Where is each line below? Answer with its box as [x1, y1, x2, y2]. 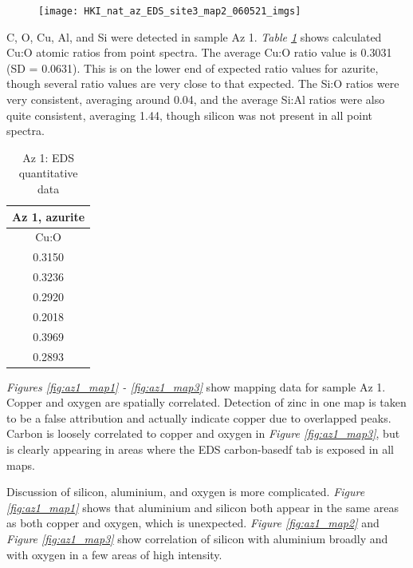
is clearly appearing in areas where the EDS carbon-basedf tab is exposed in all [6, 440, 394, 457]
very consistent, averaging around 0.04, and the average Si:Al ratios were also [6, 91, 385, 108]
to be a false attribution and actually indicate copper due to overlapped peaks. [6, 409, 391, 426]
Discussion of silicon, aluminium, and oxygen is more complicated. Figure [6, 483, 365, 500]
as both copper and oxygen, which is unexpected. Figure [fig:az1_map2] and [6, 514, 380, 531]
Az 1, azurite [12, 208, 85, 224]
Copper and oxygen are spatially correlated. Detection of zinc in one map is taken [6, 394, 407, 411]
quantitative [18, 165, 78, 181]
